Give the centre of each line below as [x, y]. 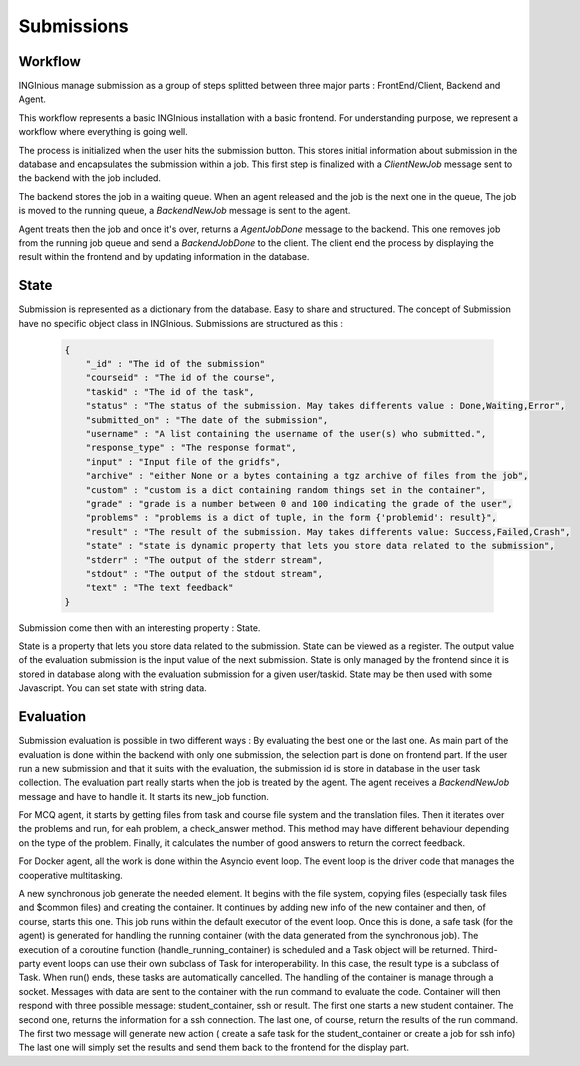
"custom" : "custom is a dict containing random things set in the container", [286, 489]
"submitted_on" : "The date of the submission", [207, 419]
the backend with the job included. [90, 178]
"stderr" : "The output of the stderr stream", [204, 559]
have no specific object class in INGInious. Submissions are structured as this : [181, 323]
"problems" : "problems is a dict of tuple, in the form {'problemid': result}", [291, 518]
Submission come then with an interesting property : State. [139, 627]
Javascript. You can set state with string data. [112, 688]
